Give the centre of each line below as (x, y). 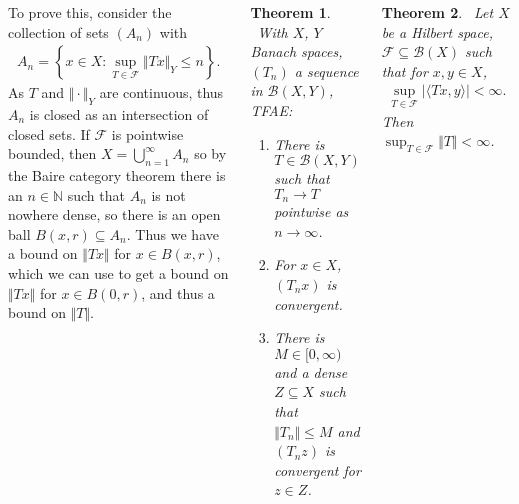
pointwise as (311, 211)
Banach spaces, (296, 51)
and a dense (311, 371)
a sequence (326, 70)
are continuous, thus (161, 92)
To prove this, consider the (90, 12)
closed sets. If (49, 133)
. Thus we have (172, 233)
